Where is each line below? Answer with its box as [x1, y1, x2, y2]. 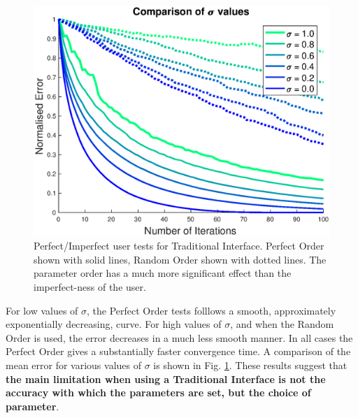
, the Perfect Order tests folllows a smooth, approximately [87, 303, 336, 317]
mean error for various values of [6, 357, 142, 372]
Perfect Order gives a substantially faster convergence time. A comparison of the [6, 344, 351, 359]
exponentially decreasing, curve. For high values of [6, 317, 222, 331]
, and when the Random [230, 317, 334, 331]
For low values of [6, 303, 78, 317]
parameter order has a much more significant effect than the [34, 266, 292, 280]
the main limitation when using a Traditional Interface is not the [6, 371, 326, 386]
